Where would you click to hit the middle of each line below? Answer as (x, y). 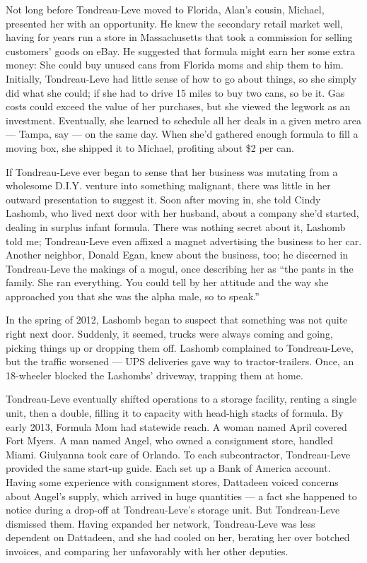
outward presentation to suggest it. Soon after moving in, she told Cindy (163, 199)
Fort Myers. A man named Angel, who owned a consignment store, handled (169, 440)
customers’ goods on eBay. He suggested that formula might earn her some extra (181, 51)
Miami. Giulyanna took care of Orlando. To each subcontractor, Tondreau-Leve (178, 454)
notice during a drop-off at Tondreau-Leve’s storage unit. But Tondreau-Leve (173, 510)
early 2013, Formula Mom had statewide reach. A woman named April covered (176, 426)
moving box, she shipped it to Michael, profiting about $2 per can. (150, 147)
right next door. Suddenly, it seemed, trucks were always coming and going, (169, 334)
